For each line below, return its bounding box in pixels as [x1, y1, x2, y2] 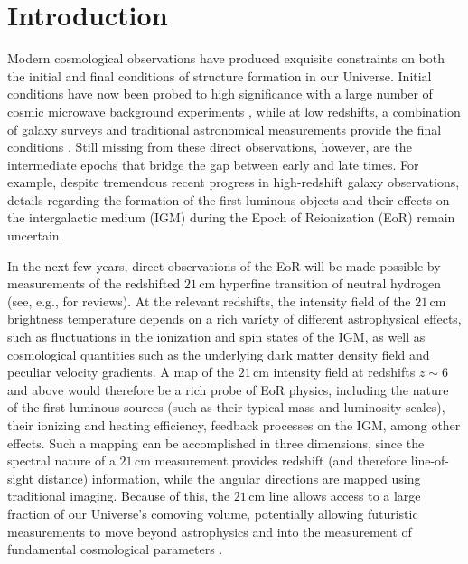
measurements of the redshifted [7, 274, 181, 293]
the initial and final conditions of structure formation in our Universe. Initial [7, 66, 432, 85]
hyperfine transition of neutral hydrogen [219, 274, 442, 293]
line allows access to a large [268, 486, 421, 505]
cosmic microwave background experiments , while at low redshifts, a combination [7, 101, 461, 120]
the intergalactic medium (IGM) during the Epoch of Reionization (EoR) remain [7, 208, 455, 227]
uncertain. [7, 226, 63, 245]
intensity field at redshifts [273, 362, 416, 381]
